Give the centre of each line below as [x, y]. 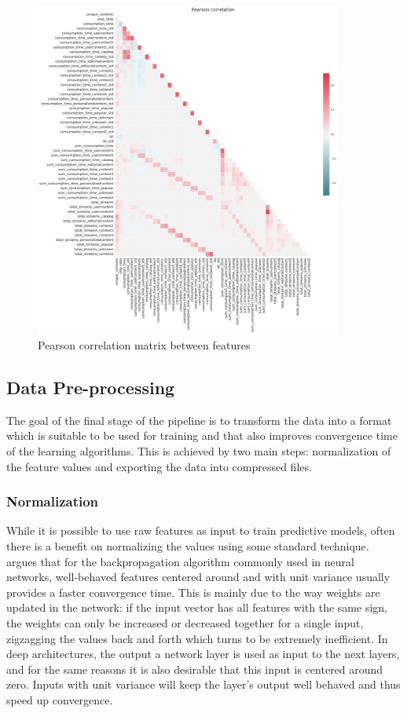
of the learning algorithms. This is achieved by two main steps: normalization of [199, 451]
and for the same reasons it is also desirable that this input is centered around [195, 669]
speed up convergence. [60, 699]
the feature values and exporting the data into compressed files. [159, 466]
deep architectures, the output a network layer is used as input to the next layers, [203, 654]
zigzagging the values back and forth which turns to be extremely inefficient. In [197, 638]
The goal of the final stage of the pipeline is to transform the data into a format [199, 420]
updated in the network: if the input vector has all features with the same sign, [197, 607]
